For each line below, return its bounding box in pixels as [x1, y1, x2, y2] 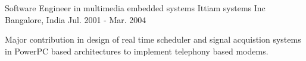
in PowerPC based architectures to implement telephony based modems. [5, 44, 268, 57]
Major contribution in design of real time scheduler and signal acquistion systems [5, 33, 301, 46]
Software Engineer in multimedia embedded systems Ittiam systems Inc [5, 2, 266, 14]
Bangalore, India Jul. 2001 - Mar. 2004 [5, 13, 146, 25]
